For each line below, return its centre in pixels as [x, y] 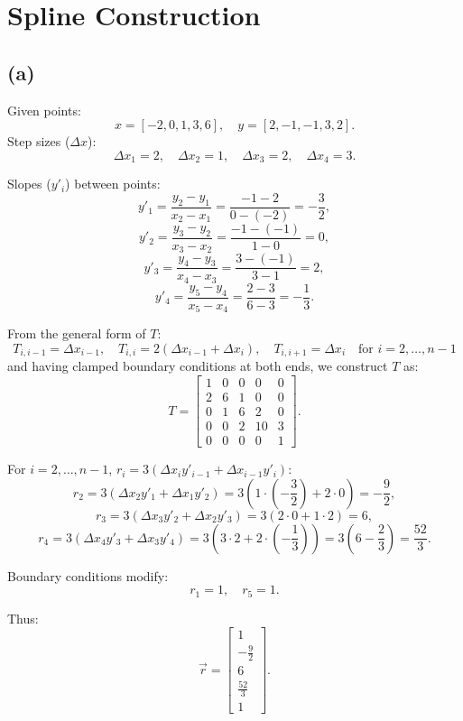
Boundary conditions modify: [88, 575]
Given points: [44, 110]
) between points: [113, 184]
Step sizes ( [39, 141]
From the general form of [77, 333]
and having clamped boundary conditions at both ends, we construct [198, 366]
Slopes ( [29, 184]
